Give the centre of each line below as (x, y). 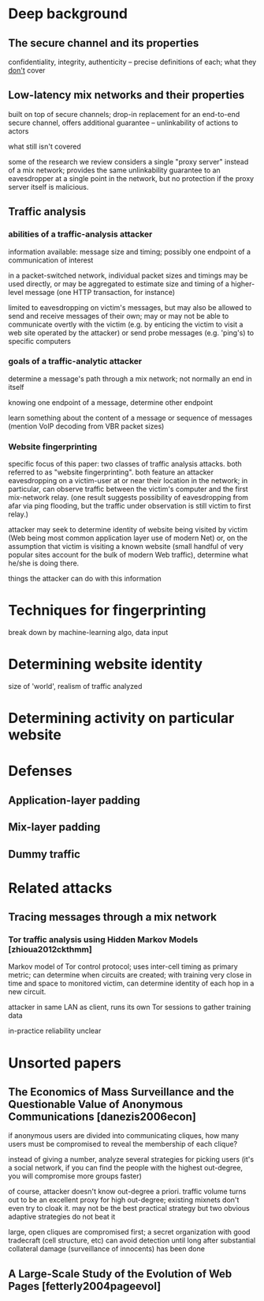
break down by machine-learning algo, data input (88, 633)
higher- (243, 284)
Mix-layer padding (54, 827)
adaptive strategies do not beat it (62, 1217)
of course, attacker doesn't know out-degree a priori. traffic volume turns (127, 1192)
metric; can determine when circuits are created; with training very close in (130, 975)
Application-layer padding (74, 800)
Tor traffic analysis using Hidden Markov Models (103, 940)
